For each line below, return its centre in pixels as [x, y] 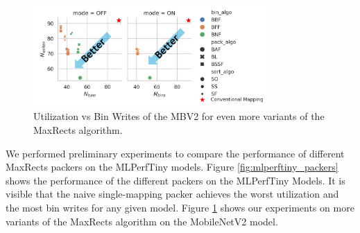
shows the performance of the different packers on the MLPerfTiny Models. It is [175, 180]
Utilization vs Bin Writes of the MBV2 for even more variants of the [179, 116]
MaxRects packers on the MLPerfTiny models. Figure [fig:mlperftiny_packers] [172, 167]
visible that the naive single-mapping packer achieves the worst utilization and [172, 194]
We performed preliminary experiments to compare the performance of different [175, 153]
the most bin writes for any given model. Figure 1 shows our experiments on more [180, 208]
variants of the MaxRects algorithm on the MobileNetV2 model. [142, 221]
